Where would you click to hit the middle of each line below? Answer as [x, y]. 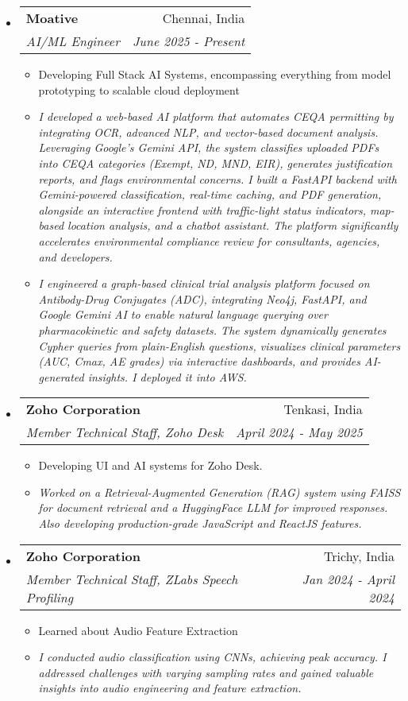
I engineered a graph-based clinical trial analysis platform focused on [204, 283]
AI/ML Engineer [73, 41]
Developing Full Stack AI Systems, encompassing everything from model [215, 74]
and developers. [75, 256]
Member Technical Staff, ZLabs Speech [132, 579]
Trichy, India [359, 556]
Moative [52, 18]
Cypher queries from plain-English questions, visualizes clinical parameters [219, 345]
